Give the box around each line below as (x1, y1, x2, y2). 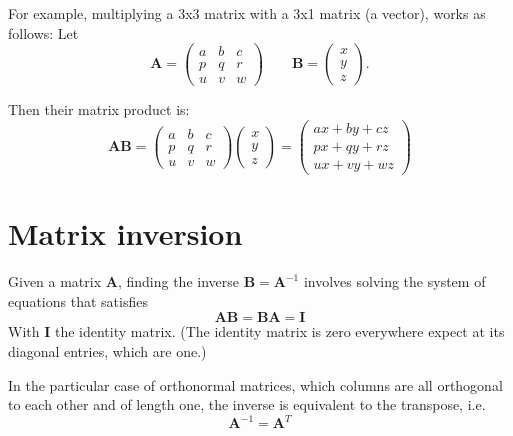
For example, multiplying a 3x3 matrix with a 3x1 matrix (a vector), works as (8, 3, 486, 23)
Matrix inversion (8, 213, 243, 254)
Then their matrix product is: (8, 99, 190, 120)
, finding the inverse (117, 271, 239, 292)
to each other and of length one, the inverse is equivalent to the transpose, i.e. (8, 394, 486, 415)
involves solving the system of (303, 271, 486, 292)
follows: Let (8, 22, 79, 43)
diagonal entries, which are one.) (8, 341, 207, 361)
